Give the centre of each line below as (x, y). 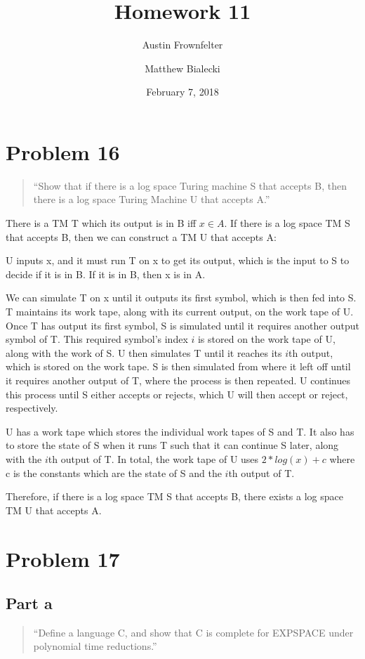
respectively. (32, 408)
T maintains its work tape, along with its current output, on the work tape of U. (180, 311)
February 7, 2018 (182, 92)
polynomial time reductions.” (95, 646)
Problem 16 (63, 151)
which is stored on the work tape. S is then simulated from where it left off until (178, 366)
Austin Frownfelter (182, 45)
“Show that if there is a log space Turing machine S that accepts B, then (190, 185)
